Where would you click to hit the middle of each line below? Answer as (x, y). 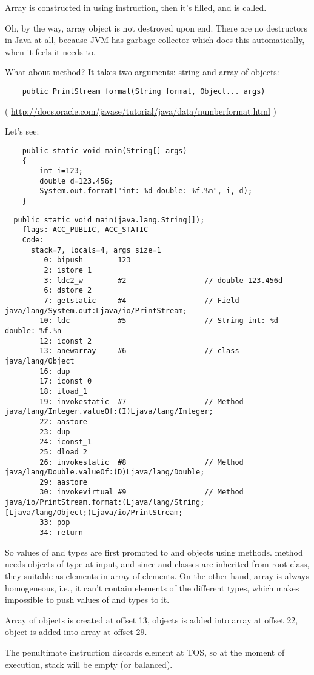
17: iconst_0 (66, 381)
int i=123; (61, 171)
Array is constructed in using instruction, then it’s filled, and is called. (136, 7)
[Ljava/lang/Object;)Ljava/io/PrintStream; (94, 512)
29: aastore (64, 482)
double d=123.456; (76, 181)
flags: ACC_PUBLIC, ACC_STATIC (85, 230)
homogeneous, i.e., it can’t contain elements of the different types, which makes (152, 587)
